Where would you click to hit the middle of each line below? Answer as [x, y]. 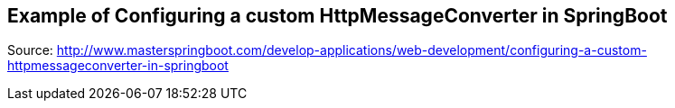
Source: [30, 50]
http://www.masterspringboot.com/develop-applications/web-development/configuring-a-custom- [352, 50]
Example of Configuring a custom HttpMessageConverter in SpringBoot [337, 16]
